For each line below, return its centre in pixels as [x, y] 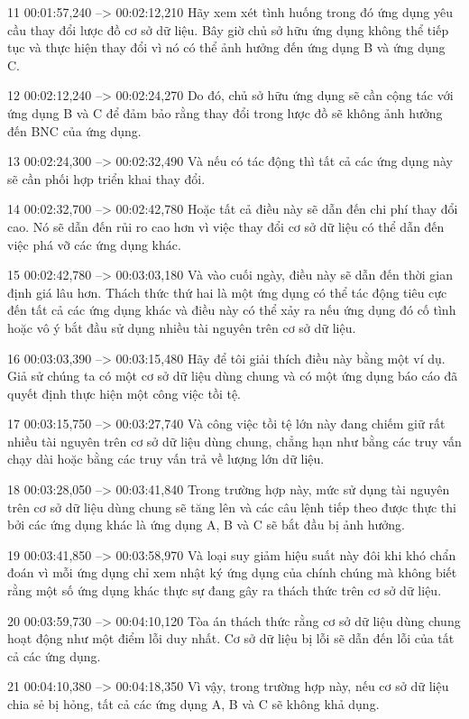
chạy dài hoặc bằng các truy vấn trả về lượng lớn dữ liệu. [166, 459]
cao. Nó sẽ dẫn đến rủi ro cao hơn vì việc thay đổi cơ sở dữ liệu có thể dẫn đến [226, 226]
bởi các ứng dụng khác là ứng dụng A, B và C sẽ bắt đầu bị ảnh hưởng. [206, 525]
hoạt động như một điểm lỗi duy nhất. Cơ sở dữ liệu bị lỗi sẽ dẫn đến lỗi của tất [231, 638]
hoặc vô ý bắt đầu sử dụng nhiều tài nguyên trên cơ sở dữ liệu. [182, 327]
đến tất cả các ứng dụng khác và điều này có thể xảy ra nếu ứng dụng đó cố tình [232, 310]
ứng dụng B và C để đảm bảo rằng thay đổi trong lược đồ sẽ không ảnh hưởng [225, 112]
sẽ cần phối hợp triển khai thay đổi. [106, 178]
